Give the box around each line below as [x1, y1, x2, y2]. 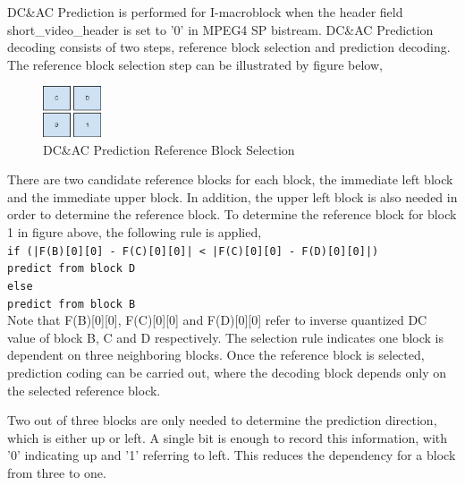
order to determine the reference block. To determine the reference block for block [7, 205, 457, 224]
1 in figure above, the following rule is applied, [7, 223, 262, 242]
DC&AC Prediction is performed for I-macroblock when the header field [7, 3, 403, 21]
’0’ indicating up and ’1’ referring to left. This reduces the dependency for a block [7, 446, 456, 464]
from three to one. [7, 464, 106, 481]
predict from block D [7, 262, 136, 276]
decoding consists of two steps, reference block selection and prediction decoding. [7, 38, 451, 56]
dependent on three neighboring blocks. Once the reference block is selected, [7, 345, 425, 364]
